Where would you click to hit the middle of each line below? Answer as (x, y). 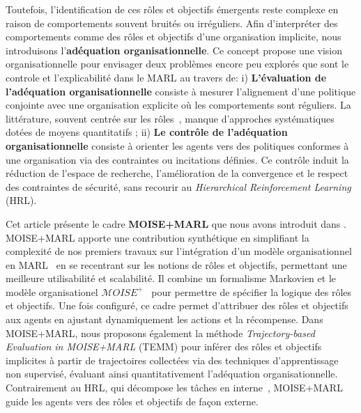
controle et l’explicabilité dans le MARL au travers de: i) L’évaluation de (166, 77)
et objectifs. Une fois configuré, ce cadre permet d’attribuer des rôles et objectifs (177, 305)
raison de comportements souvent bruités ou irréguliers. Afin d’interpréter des (172, 23)
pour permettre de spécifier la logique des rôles (251, 291)
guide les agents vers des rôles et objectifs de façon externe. (132, 401)
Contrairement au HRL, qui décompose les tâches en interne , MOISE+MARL (174, 388)
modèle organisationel (52, 291)
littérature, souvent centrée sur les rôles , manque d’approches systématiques (170, 118)
